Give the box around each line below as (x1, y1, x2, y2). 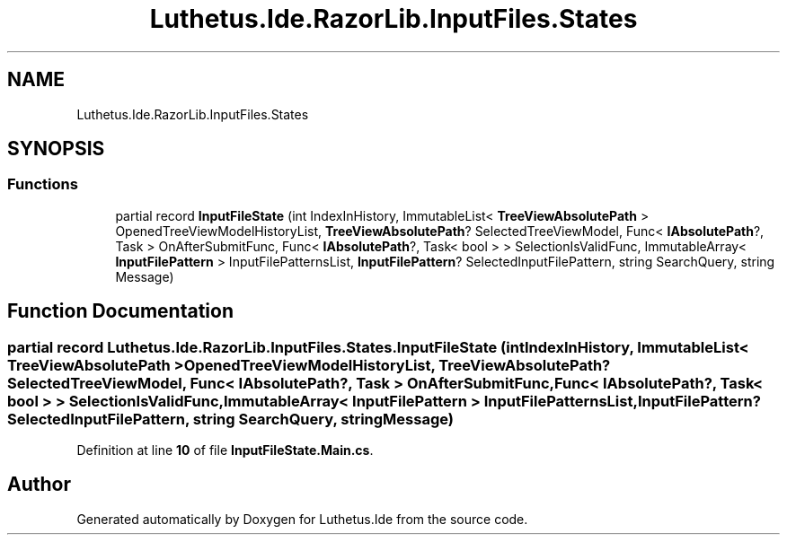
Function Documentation (7, 300, 234, 323)
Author (7, 473, 71, 496)
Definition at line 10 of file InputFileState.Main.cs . (76, 442, 374, 459)
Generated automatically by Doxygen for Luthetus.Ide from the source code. (76, 511, 528, 527)
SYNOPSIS (7, 137, 105, 161)
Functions (7, 175, 78, 194)
